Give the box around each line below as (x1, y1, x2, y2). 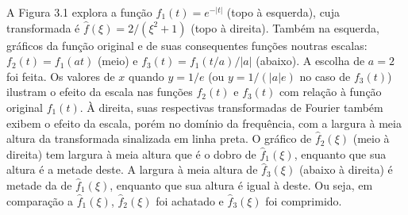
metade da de (6, 176, 72, 193)
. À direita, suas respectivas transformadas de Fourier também (79, 98, 383, 115)
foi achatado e (156, 192, 224, 209)
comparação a (6, 192, 74, 209)
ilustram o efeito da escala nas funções (6, 83, 193, 100)
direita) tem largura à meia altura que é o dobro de (6, 145, 256, 162)
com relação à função (279, 83, 382, 100)
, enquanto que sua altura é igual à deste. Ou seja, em (110, 176, 373, 193)
